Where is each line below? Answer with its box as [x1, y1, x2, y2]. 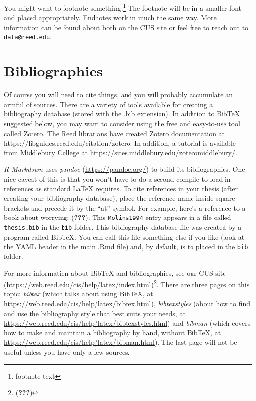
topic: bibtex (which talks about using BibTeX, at [4, 289, 153, 299]
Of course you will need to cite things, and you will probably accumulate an [4, 89, 233, 100]
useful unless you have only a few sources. [4, 346, 130, 357]
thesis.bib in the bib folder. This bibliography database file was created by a [4, 222, 242, 232]
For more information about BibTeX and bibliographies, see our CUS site [4, 267, 226, 278]
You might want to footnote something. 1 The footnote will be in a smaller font [4, 1, 242, 13]
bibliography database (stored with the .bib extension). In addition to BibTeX [4, 109, 240, 119]
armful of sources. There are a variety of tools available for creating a [4, 99, 213, 109]
